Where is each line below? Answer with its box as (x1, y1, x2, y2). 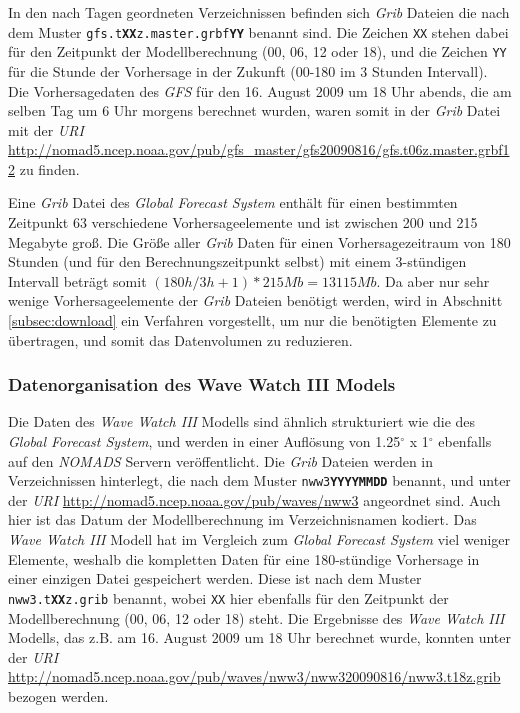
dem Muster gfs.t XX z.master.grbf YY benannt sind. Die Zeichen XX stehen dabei (8, 21, 509, 42)
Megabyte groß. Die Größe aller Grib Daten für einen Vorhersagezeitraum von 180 (8, 231, 511, 252)
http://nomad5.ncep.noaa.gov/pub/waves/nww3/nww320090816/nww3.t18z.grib (8, 666, 501, 687)
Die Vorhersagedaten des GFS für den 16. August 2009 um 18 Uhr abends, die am (8, 80, 512, 101)
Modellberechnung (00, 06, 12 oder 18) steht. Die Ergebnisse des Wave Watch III (8, 607, 505, 628)
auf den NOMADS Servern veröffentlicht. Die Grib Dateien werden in (8, 450, 434, 471)
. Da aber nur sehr (376, 270, 490, 291)
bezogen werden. (8, 685, 109, 706)
